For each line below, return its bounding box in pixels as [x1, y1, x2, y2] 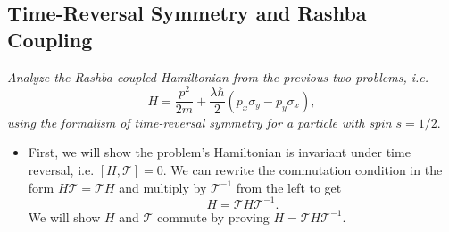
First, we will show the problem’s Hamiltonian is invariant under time [28, 143, 411, 162]
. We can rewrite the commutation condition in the [162, 160, 443, 178]
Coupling [7, 25, 93, 53]
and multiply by [119, 178, 207, 196]
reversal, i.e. [28, 160, 95, 178]
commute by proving [157, 207, 270, 226]
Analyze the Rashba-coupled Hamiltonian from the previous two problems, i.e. [7, 67, 429, 86]
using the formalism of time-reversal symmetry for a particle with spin [7, 112, 392, 131]
